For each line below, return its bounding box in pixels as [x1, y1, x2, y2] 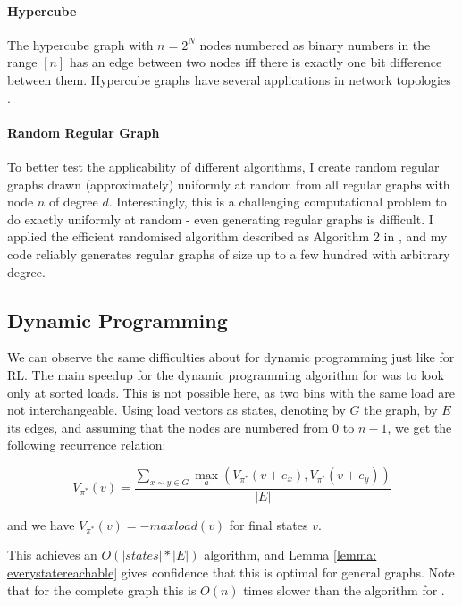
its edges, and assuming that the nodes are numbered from [7, 417, 329, 436]
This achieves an [7, 545, 97, 564]
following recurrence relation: [7, 435, 166, 454]
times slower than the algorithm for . [243, 580, 445, 599]
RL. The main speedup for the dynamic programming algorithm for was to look [7, 365, 444, 383]
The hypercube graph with [7, 35, 154, 54]
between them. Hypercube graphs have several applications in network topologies [7, 70, 451, 88]
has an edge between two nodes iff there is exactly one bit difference [69, 53, 442, 72]
